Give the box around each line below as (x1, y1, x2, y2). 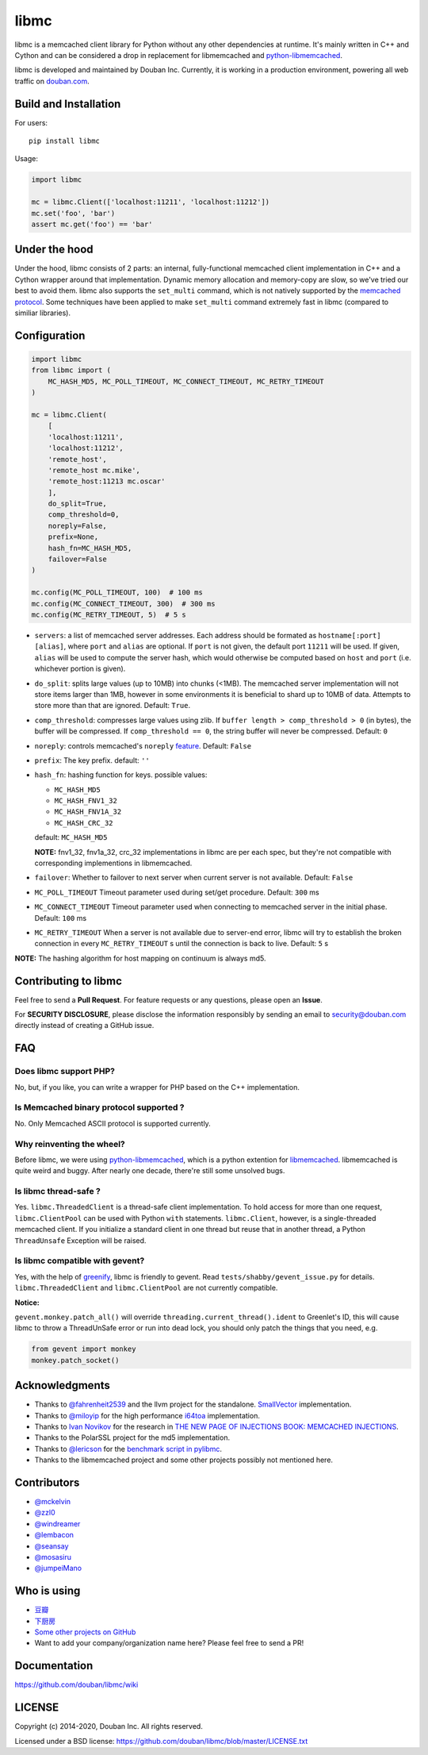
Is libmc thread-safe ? (14, 1186, 101, 1197)
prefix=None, (48, 533, 99, 541)
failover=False (48, 555, 107, 564)
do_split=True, (48, 499, 107, 508)
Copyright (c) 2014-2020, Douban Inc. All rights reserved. (14, 1722, 204, 1731)
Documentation (14, 1659, 94, 1672)
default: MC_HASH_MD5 (34, 833, 108, 842)
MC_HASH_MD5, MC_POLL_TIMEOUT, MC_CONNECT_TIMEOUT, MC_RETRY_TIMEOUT (48, 377, 324, 386)
